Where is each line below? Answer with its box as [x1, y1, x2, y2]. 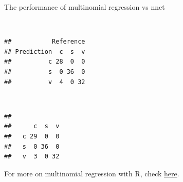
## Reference [4, 38, 85, 46]
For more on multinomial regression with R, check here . [4, 168, 179, 178]
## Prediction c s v [4, 48, 85, 55]
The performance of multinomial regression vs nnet [4, 2, 165, 12]
